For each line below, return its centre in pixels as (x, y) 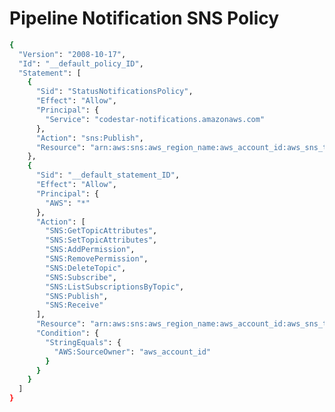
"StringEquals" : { (83, 342)
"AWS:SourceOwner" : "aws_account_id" (132, 352)
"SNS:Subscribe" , (81, 277)
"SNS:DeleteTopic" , (86, 268)
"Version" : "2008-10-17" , (72, 54)
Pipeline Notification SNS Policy (144, 18)
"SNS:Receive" (74, 305)
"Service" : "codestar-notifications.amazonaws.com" (155, 119)
